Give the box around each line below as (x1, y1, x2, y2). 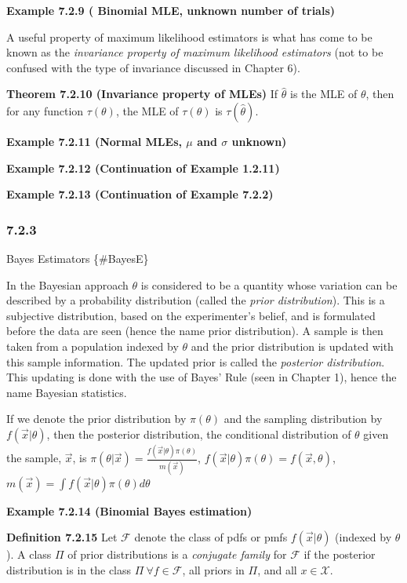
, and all (257, 561, 297, 578)
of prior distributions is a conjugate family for (67, 546, 287, 563)
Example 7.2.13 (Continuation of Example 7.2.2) (6, 186, 274, 202)
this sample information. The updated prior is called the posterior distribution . (6, 353, 385, 370)
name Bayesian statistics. (6, 384, 127, 400)
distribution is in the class (6, 561, 132, 578)
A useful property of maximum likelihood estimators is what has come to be (6, 28, 372, 45)
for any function (6, 102, 84, 118)
